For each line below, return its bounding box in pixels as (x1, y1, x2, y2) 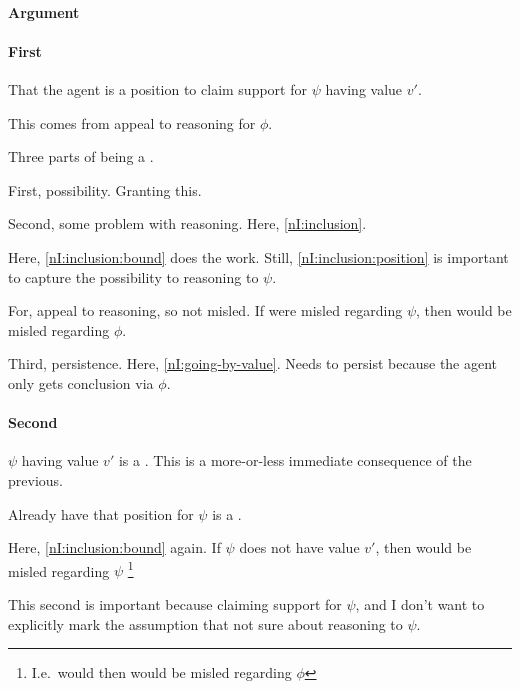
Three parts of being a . (8, 146, 154, 167)
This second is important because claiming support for (8, 593, 342, 614)
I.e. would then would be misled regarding (31, 662, 292, 683)
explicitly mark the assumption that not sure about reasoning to (8, 613, 403, 634)
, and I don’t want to (355, 593, 485, 614)
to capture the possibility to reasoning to (8, 266, 259, 287)
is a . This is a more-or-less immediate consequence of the (118, 450, 472, 471)
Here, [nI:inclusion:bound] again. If (8, 537, 221, 558)
